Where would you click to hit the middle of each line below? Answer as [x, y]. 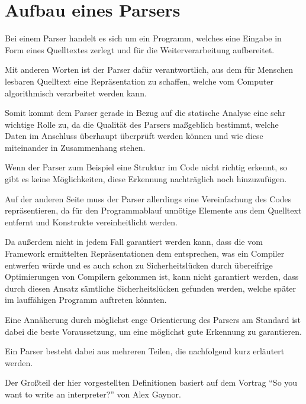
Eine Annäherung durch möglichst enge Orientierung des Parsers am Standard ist [153, 319]
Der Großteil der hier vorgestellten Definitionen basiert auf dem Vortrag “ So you [151, 382]
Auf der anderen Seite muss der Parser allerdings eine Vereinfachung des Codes [148, 198]
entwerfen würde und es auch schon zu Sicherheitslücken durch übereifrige [139, 265]
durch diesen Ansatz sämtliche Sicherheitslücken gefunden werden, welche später [151, 288]
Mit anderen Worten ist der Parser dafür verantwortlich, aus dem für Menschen [149, 70]
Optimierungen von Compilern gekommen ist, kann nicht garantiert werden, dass [152, 277]
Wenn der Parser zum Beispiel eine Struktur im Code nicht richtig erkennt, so [146, 167]
